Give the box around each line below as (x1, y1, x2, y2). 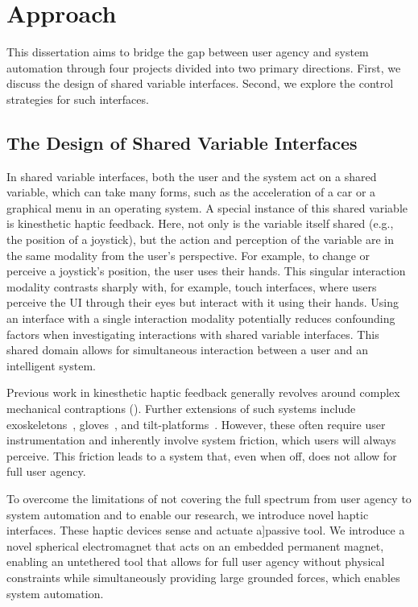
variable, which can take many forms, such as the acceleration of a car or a (6, 184, 376, 200)
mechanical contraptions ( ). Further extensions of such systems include (6, 400, 356, 417)
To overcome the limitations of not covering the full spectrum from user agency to (6, 489, 412, 506)
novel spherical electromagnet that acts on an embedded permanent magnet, (6, 537, 384, 554)
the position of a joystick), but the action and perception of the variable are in (6, 231, 394, 248)
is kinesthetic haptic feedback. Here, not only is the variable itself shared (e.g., (6, 215, 394, 232)
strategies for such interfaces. (6, 90, 149, 107)
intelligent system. (6, 357, 96, 374)
